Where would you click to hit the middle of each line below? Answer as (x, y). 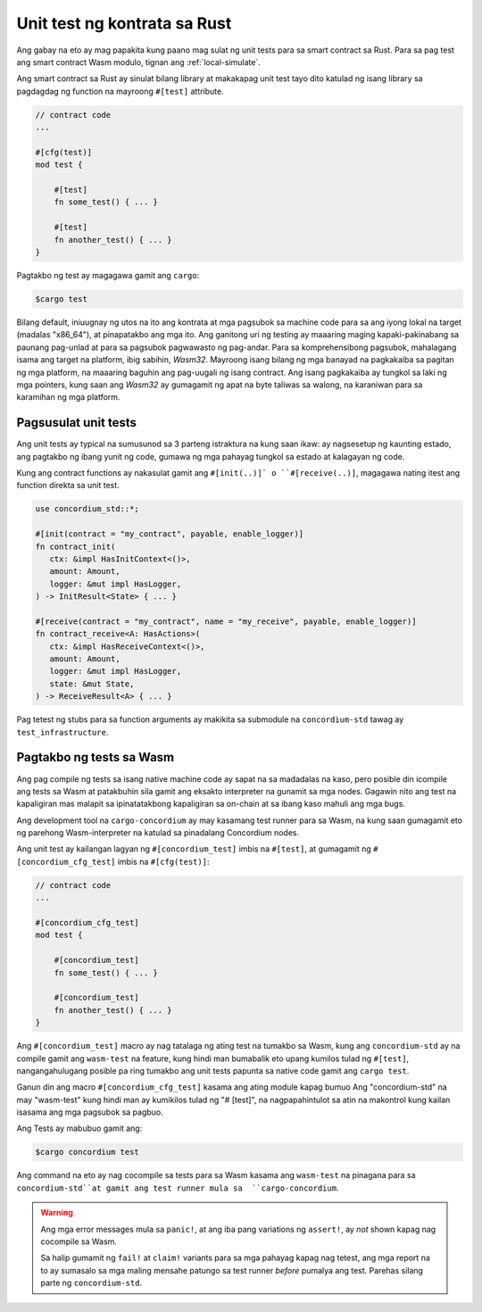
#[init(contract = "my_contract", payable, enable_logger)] (170, 534)
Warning (57, 1213)
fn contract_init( (75, 546)
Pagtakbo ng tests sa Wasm (96, 757)
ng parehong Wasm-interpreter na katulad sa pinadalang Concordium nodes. (158, 833)
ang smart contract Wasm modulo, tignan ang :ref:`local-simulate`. (138, 62)
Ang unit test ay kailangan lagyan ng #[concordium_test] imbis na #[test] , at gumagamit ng (194, 849)
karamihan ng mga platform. (68, 397)
